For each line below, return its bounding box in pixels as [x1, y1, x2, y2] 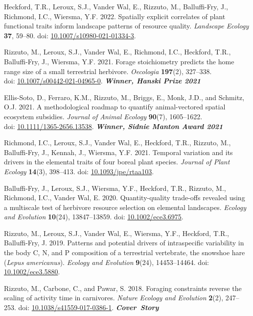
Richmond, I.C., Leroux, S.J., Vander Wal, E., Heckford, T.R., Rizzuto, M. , [4, 137, 231, 148]
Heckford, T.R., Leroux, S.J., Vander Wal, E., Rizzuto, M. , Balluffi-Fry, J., [4, 1, 228, 11]
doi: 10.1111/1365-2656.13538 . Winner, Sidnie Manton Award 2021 [4, 121, 223, 131]
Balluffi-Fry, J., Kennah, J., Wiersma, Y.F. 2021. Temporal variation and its [4, 147, 233, 157]
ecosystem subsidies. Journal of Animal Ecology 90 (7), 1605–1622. [4, 111, 203, 121]
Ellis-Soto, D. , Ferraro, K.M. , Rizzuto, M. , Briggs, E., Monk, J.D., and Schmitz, [4, 92, 245, 102]
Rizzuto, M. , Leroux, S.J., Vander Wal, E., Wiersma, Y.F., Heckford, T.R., [4, 228, 229, 238]
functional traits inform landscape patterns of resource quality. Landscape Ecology [4, 21, 249, 31]
